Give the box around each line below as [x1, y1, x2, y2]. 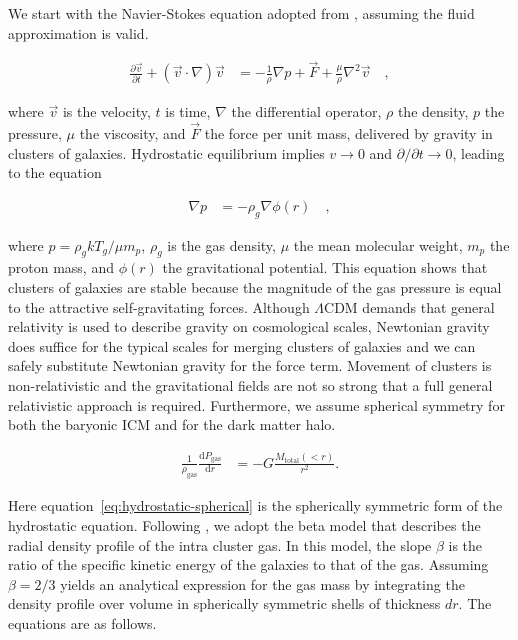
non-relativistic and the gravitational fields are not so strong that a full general [8, 375, 493, 396]
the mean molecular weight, [293, 234, 463, 255]
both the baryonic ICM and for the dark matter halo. [8, 414, 336, 435]
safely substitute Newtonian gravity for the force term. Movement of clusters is [8, 355, 492, 376]
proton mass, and [8, 257, 114, 278]
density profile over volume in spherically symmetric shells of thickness [8, 593, 441, 614]
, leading [452, 142, 505, 163]
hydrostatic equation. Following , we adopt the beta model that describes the [8, 514, 481, 535]
